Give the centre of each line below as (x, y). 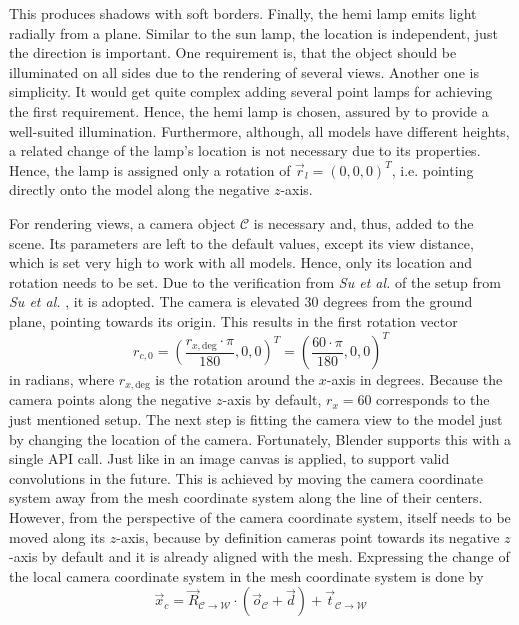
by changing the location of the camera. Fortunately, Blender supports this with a (260, 438)
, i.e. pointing (432, 169)
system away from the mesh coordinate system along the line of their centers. (246, 497)
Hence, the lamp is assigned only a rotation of (150, 169)
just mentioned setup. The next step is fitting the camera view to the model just (256, 419)
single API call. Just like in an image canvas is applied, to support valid (229, 458)
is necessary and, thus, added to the (363, 222)
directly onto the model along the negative (139, 189)
